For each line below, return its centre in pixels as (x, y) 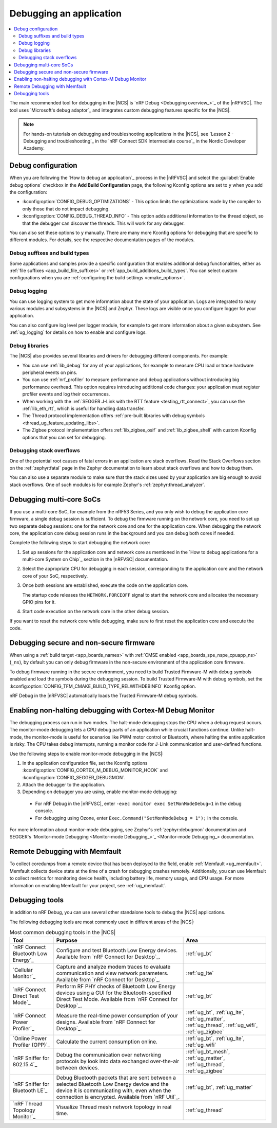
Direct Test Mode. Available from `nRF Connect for (117, 999)
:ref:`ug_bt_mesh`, (208, 1051)
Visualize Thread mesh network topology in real (114, 1107)
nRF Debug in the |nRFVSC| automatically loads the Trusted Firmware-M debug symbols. (104, 696)
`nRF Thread (28, 1103)
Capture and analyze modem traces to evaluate (113, 966)
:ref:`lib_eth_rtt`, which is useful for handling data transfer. (83, 408)
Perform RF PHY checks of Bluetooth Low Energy (116, 986)
